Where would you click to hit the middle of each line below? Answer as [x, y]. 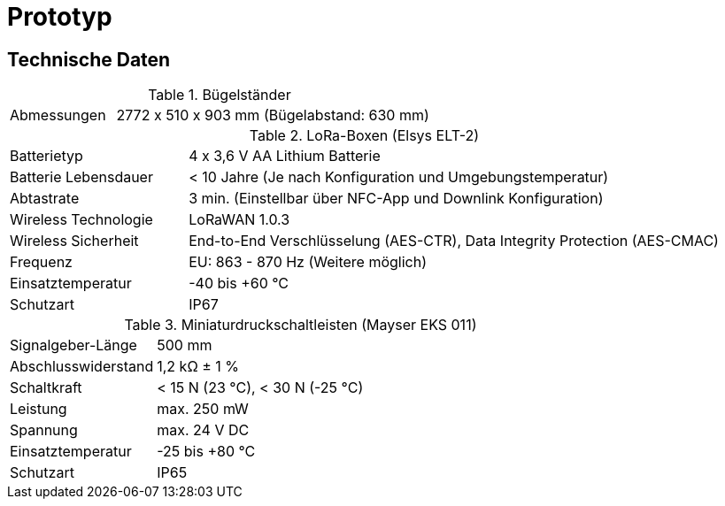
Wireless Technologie [81, 220]
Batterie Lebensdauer [81, 177]
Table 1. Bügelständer [220, 95]
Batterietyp [46, 156]
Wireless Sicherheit [74, 241]
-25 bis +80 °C [206, 452]
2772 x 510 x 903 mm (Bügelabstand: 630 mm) [273, 115]
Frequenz [41, 262]
